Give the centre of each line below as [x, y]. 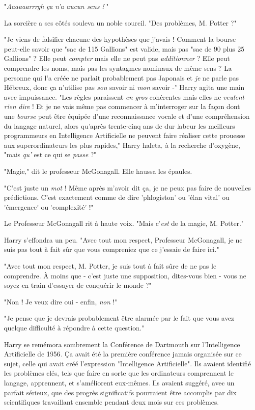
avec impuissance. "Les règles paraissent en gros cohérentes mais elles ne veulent [124, 96]
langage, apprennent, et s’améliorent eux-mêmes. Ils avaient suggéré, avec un [119, 383]
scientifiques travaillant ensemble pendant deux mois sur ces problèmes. [112, 402]
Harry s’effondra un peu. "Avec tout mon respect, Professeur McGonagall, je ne [123, 239]
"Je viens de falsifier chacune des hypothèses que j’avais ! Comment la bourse [120, 39]
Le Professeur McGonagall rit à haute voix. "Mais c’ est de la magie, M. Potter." [124, 223]
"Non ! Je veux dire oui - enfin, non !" [61, 301]
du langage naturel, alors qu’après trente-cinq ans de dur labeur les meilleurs [120, 125]
